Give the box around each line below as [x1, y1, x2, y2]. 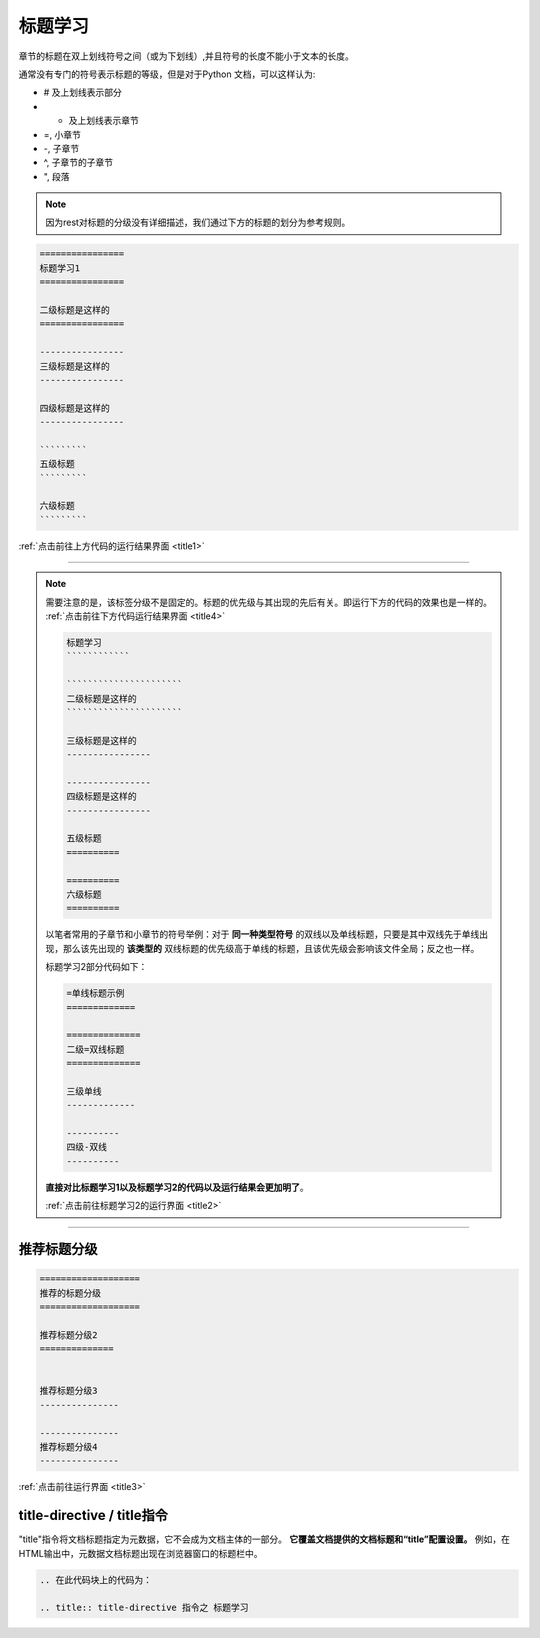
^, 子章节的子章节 [43, 156, 114, 169]
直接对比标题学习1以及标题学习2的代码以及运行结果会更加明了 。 [45, 1181, 309, 1193]
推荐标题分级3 [39, 1385, 99, 1397]
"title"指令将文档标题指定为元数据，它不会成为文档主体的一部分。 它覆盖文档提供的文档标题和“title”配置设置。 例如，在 [18, 1533, 510, 1545]
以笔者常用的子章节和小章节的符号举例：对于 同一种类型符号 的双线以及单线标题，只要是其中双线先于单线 [45, 928, 480, 940]
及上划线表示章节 [68, 115, 139, 127]
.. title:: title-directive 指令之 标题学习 [39, 1602, 249, 1614]
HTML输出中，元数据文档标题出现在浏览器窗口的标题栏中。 [18, 1547, 264, 1559]
